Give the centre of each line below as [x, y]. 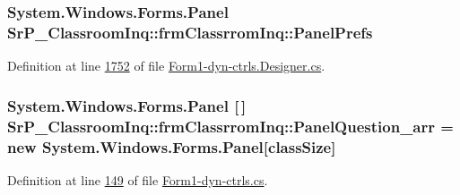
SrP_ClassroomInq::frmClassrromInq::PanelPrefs [190, 32]
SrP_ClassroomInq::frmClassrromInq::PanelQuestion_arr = [230, 126]
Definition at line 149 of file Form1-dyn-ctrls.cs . [138, 179]
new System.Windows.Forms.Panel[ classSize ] [172, 146]
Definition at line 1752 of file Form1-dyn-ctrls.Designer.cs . [166, 66]
